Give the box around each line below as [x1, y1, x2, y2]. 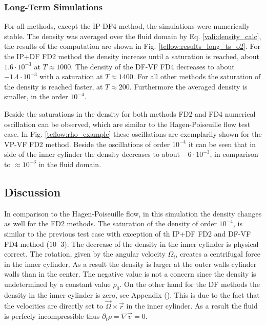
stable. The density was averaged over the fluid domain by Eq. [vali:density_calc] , [4, 30, 261, 41]
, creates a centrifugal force [175, 248, 260, 259]
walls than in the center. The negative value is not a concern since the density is [4, 268, 256, 279]
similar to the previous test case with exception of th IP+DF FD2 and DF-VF [4, 228, 251, 239]
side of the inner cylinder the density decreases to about [4, 149, 180, 159]
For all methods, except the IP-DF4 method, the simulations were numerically [4, 21, 250, 31]
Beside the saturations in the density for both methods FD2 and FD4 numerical [4, 108, 256, 119]
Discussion [4, 184, 61, 200]
